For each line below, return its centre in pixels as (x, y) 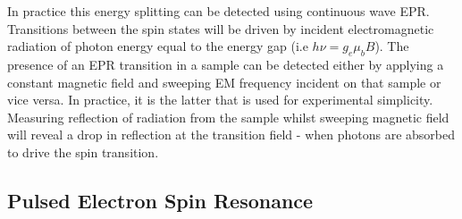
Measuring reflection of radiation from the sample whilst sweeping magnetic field (228, 117)
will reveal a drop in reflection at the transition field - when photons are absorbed (231, 135)
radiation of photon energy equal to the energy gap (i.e (158, 46)
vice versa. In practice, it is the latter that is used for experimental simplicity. (220, 100)
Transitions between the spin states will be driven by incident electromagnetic (221, 28)
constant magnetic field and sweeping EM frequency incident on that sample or (224, 82)
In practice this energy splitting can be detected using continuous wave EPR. (218, 11)
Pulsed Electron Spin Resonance (160, 200)
